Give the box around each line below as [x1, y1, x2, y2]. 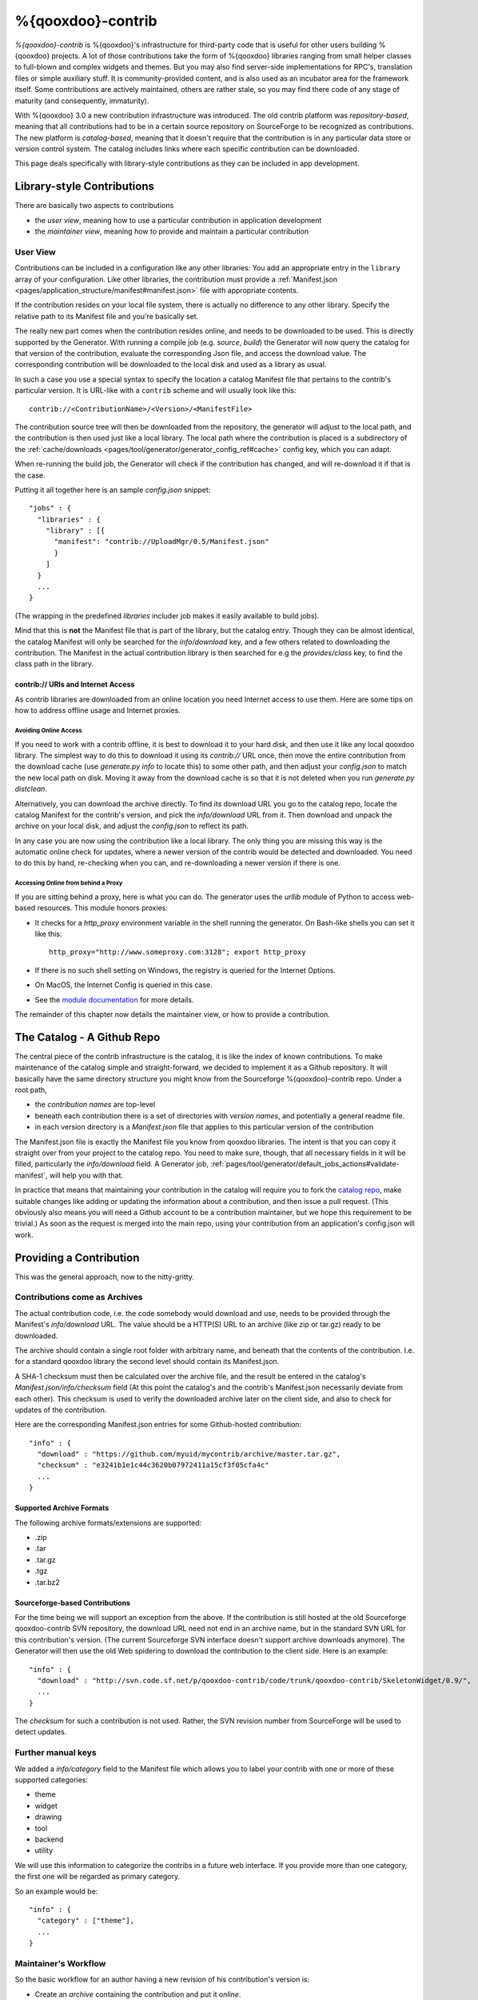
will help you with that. [49, 1170, 124, 1180]
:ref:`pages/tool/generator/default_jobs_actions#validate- [210, 1159, 400, 1169]
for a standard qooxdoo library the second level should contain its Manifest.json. [14, 1357, 280, 1366]
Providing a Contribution [14, 1250, 140, 1264]
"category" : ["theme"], [37, 1916, 135, 1926]
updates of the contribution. [14, 1405, 107, 1414]
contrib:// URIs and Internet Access [14, 680, 135, 690]
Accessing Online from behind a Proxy [14, 879, 123, 887]
